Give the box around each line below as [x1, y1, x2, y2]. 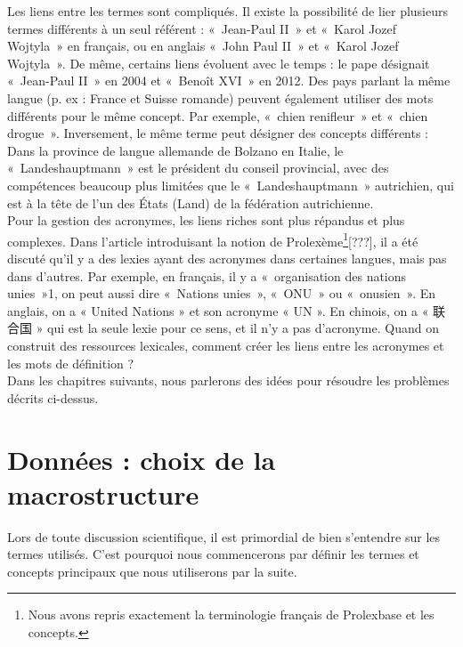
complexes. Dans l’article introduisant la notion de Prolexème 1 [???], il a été [7, 229, 418, 250]
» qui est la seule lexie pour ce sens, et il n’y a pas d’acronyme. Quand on [36, 319, 439, 337]
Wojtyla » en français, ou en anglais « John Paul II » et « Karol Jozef [7, 36, 399, 55]
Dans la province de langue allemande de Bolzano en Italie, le [7, 141, 344, 159]
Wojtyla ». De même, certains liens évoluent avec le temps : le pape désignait [7, 53, 430, 72]
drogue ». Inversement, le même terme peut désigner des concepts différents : [7, 124, 429, 142]
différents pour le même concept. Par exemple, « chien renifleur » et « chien [7, 106, 428, 125]
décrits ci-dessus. [7, 388, 99, 407]
